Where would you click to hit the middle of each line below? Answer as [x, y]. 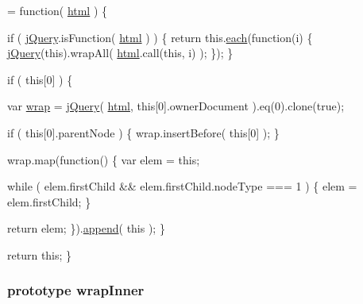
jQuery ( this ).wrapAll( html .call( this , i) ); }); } [120, 53]
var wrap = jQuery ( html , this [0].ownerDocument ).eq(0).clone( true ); [176, 106]
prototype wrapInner [76, 290]
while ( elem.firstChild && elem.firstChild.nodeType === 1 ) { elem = [182, 186]
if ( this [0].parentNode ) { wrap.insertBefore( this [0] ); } [143, 132]
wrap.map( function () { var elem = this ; [104, 159]
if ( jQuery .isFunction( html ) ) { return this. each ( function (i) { [160, 37]
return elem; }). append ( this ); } [86, 228]
